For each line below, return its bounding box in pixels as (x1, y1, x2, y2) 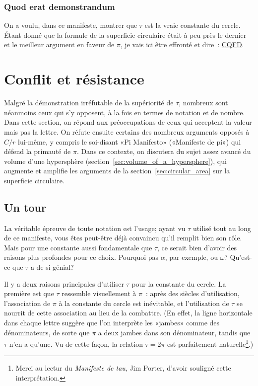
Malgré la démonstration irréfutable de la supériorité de (4, 97, 174, 108)
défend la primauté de (4, 146, 71, 156)
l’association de (4, 298, 51, 308)
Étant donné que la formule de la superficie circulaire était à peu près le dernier (4, 29, 247, 40)
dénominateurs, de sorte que (4, 327, 90, 337)
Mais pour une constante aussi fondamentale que (4, 242, 152, 252)
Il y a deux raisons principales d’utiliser (4, 278, 124, 289)
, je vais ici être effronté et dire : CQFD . (120, 39, 244, 50)
